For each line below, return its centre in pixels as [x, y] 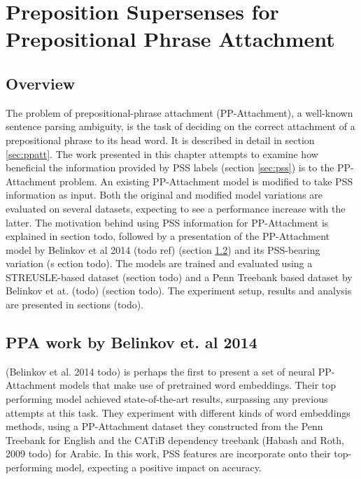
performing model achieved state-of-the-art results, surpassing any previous [167, 399]
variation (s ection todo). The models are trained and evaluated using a [159, 263]
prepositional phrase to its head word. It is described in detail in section [160, 140]
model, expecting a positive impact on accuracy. [158, 467]
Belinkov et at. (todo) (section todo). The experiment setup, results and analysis [179, 291]
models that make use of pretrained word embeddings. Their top [198, 385]
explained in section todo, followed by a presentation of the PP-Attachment [168, 236]
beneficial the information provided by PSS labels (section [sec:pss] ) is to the [170, 167]
